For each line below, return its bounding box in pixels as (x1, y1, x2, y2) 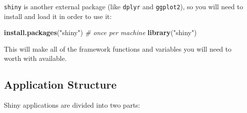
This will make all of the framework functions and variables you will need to (4, 43, 232, 54)
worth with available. (4, 53, 67, 63)
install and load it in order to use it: (4, 11, 112, 21)
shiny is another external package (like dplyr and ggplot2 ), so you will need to (4, 1, 244, 11)
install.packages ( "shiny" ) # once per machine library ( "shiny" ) (4, 27, 197, 38)
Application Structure (4, 77, 117, 92)
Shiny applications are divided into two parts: (4, 100, 140, 110)
